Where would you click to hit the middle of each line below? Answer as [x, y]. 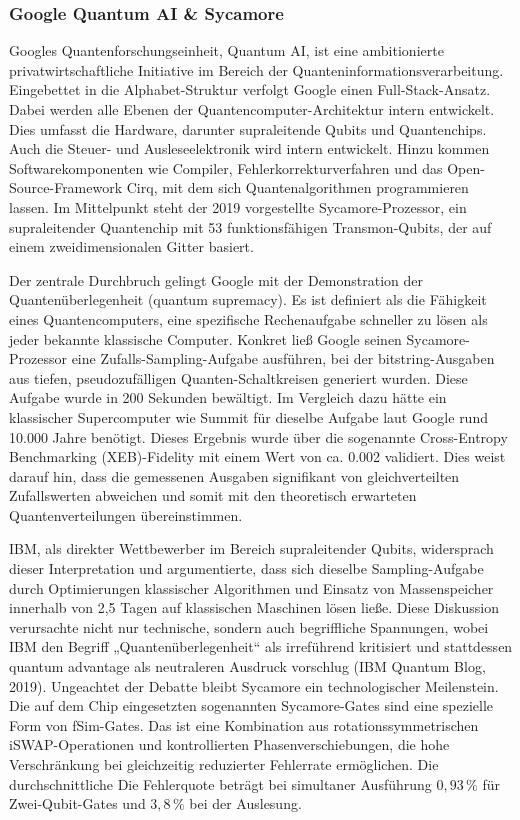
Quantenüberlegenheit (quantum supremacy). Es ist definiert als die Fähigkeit [248, 299]
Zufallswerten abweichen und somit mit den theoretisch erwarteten [213, 495]
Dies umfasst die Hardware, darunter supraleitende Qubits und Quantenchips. [248, 128]
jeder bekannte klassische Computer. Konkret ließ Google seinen [205, 338]
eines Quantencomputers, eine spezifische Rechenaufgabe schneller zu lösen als [248, 318]
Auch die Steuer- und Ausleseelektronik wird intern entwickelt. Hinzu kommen [249, 148]
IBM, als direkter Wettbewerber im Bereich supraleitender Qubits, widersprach [251, 548]
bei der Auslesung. [245, 803]
